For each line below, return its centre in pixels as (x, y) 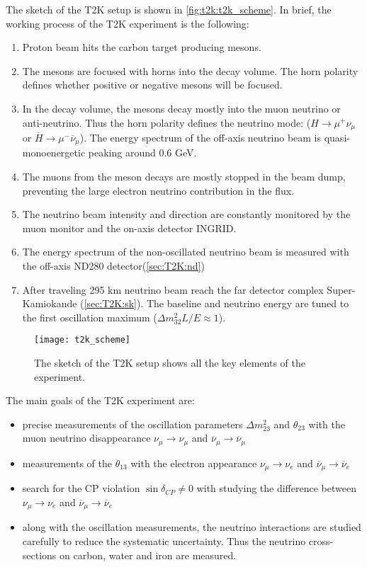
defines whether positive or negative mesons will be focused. (152, 85)
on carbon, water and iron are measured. (148, 555)
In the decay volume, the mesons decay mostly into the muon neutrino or (181, 108)
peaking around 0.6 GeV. (142, 153)
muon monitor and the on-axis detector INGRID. (129, 228)
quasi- (337, 138)
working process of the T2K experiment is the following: (128, 23)
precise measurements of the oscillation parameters (132, 424)
